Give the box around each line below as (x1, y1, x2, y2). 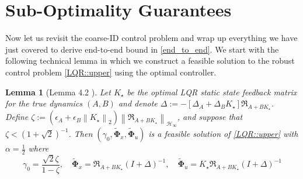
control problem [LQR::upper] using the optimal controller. (5, 66, 217, 78)
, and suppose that (177, 111, 243, 123)
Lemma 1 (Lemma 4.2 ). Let (5, 85, 111, 98)
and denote (118, 97, 158, 109)
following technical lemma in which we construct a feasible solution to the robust (5, 54, 295, 67)
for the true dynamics (5, 97, 83, 109)
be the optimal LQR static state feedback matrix (127, 85, 297, 98)
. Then (68, 128, 93, 140)
